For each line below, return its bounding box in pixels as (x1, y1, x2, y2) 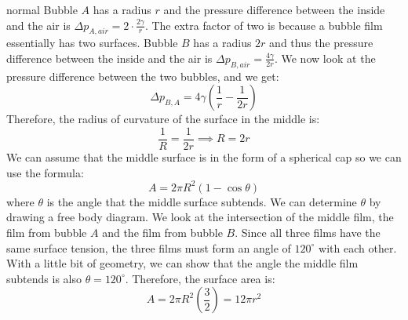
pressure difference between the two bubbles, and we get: (6, 67, 279, 84)
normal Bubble (6, 2, 78, 17)
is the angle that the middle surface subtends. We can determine (46, 193, 357, 209)
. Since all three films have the (235, 224, 381, 240)
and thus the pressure (269, 35, 373, 51)
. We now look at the (274, 49, 376, 66)
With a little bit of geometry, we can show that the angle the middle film (6, 255, 359, 271)
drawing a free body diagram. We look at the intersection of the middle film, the (6, 209, 394, 225)
